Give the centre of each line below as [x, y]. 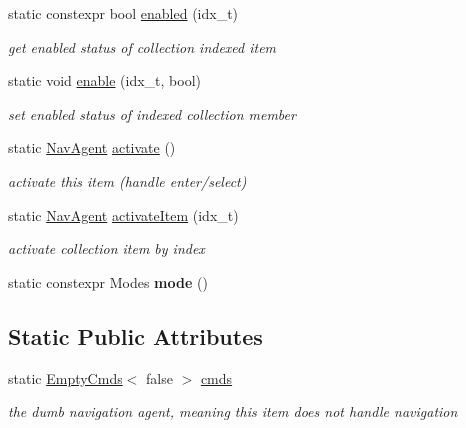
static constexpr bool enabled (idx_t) [123, 13]
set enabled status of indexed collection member [152, 113]
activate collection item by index [106, 248]
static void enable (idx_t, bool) [105, 80]
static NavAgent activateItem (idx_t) [123, 214]
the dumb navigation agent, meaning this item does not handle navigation [233, 411]
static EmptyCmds [65, 377]
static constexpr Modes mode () [108, 281]
